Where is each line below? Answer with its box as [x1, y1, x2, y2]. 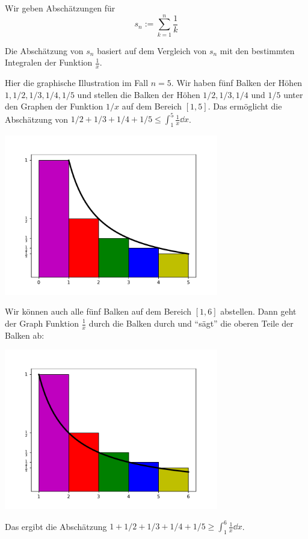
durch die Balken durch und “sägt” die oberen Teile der [88, 317, 294, 329]
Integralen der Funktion [5, 56, 93, 69]
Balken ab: [5, 328, 45, 341]
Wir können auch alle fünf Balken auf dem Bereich [5, 305, 192, 318]
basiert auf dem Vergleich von [97, 44, 207, 57]
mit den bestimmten [220, 44, 295, 57]
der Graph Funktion [5, 317, 79, 329]
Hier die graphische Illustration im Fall [5, 76, 149, 89]
